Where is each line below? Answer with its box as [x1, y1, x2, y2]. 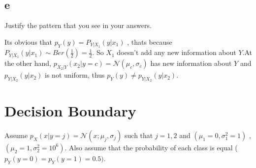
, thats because [127, 36, 172, 47]
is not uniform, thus [45, 70, 105, 80]
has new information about [150, 58, 232, 68]
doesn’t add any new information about [117, 47, 236, 57]
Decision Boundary [4, 101, 136, 121]
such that [125, 130, 153, 140]
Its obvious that [4, 36, 52, 47]
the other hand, [4, 58, 51, 68]
